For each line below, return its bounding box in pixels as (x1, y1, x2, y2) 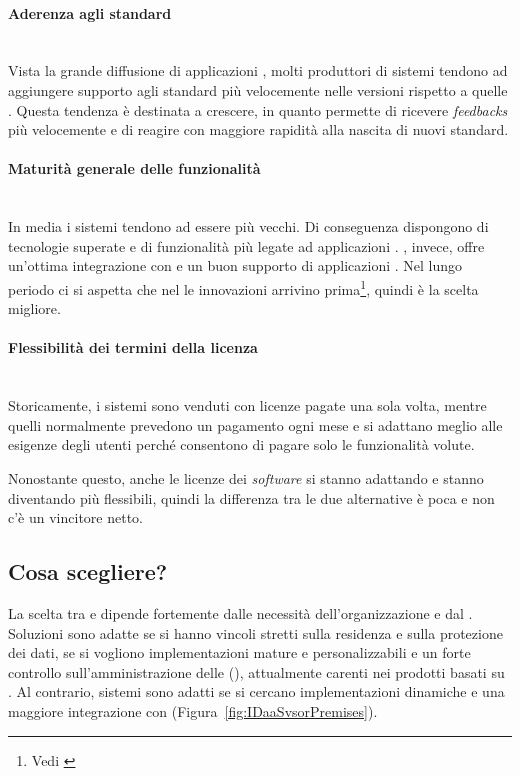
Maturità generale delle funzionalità (8, 158, 261, 179)
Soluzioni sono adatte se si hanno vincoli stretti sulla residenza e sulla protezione (8, 622, 503, 643)
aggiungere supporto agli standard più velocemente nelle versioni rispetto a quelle (8, 79, 508, 100)
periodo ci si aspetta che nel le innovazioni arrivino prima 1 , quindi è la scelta (8, 275, 479, 299)
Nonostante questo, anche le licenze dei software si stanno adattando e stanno (8, 467, 484, 488)
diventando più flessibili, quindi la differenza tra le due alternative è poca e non (8, 487, 495, 508)
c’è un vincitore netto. (8, 507, 143, 528)
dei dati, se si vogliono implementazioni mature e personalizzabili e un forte (8, 642, 471, 663)
